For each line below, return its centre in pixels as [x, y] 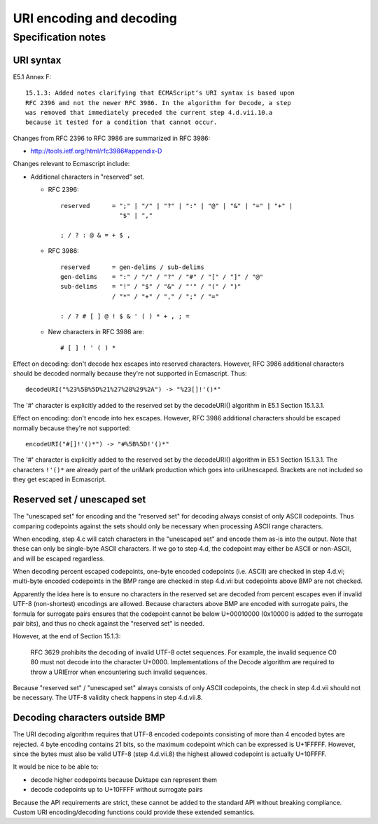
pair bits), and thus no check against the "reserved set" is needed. [108, 624]
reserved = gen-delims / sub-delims [132, 267]
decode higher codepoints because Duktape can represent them [124, 780]
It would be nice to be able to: [56, 767]
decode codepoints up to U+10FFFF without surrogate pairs [117, 790]
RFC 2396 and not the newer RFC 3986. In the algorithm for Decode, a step [158, 103]
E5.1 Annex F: [32, 76]
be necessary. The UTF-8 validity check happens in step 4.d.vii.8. [108, 698]
